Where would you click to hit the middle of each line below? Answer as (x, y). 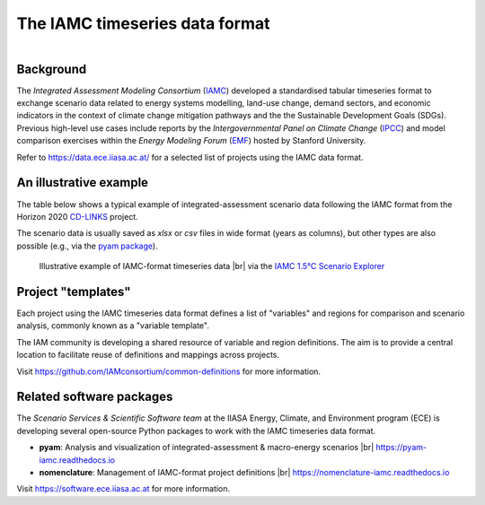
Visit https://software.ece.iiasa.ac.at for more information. (123, 489)
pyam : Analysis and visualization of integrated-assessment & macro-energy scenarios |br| (207, 448)
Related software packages (95, 397)
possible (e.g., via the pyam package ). (87, 246)
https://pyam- (401, 448)
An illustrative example (82, 183)
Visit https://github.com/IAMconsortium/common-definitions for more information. (169, 371)
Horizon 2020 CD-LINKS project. (77, 216)
